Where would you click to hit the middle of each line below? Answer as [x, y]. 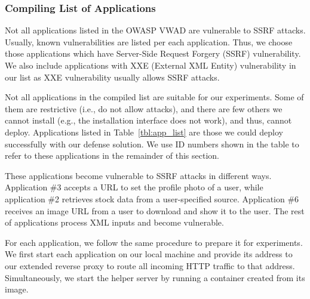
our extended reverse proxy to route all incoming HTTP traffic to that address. [150, 265]
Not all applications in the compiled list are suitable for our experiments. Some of [154, 97]
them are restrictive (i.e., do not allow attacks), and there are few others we [144, 108]
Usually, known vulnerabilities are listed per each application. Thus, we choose [149, 41]
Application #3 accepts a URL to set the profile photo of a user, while [134, 187]
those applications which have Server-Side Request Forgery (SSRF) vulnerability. [153, 53]
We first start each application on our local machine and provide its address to [149, 254]
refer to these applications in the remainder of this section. [112, 155]
